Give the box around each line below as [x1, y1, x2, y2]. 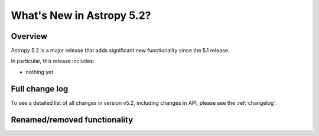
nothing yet [25, 68, 54, 75]
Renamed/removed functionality [11, 115, 134, 125]
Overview [11, 31, 48, 41]
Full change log [11, 84, 69, 94]
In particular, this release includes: [11, 58, 95, 65]
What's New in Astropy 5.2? [11, 9, 151, 22]
